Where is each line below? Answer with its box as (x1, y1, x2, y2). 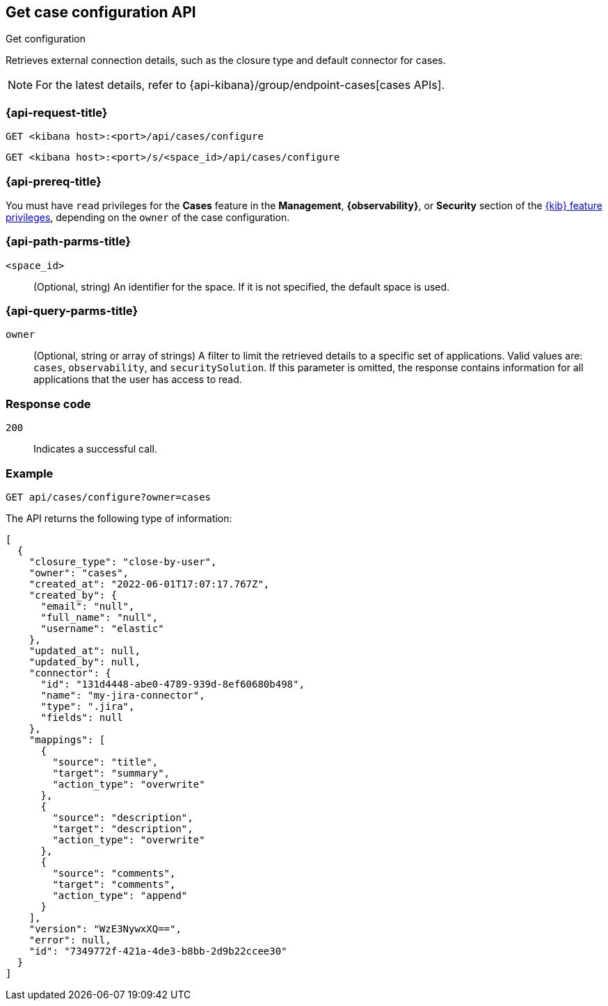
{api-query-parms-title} (6, 304, 138, 318)
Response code (6, 396, 91, 411)
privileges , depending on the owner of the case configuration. (6, 211, 290, 223)
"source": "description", (52, 811, 193, 823)
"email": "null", (40, 600, 135, 612)
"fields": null (40, 711, 123, 723)
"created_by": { (29, 589, 118, 601)
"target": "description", (52, 822, 193, 834)
